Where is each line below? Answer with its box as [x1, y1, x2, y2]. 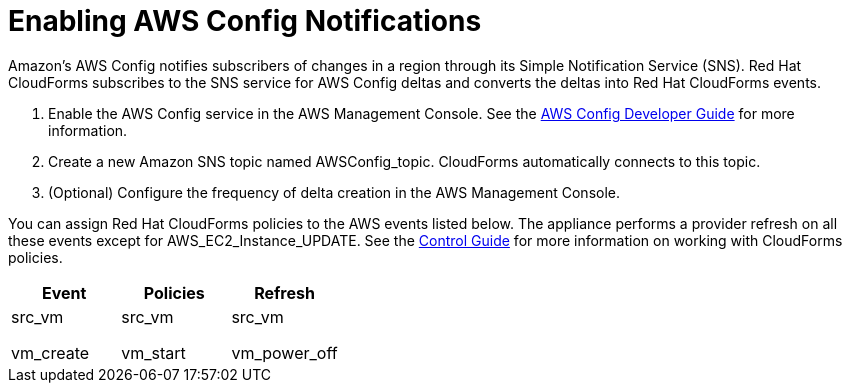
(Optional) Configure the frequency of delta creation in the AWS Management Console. [48, 183, 621, 201]
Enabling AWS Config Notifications [8, 4, 482, 38]
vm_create [11, 342, 90, 363]
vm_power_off [231, 342, 338, 363]
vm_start [121, 342, 186, 363]
